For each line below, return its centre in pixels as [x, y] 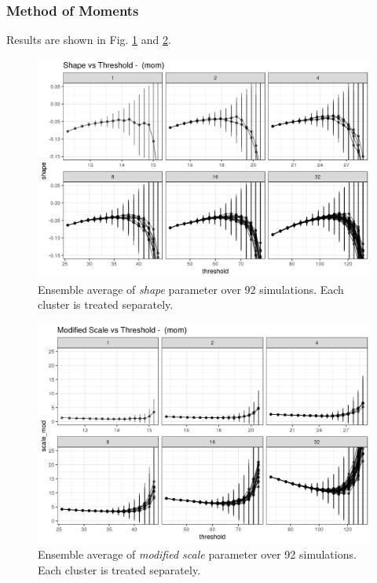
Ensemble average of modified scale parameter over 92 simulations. [197, 554]
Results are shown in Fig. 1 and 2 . [89, 40]
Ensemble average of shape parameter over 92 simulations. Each [191, 289]
